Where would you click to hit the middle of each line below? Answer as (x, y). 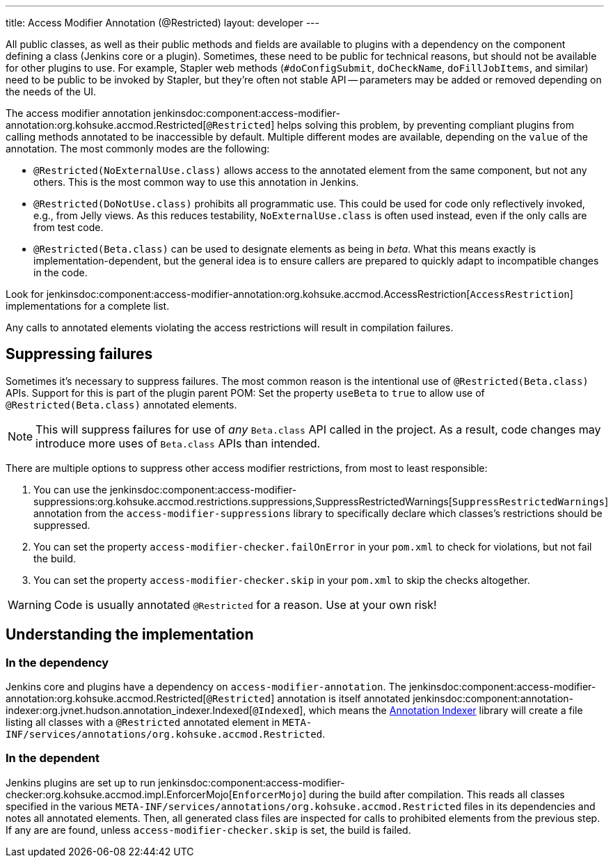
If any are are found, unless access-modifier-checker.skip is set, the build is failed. (208, 830)
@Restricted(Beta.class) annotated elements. (121, 404)
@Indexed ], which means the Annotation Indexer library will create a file (417, 711)
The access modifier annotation (78, 113)
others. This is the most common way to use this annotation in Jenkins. (196, 182)
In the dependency (57, 662)
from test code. (69, 227)
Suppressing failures (79, 354)
